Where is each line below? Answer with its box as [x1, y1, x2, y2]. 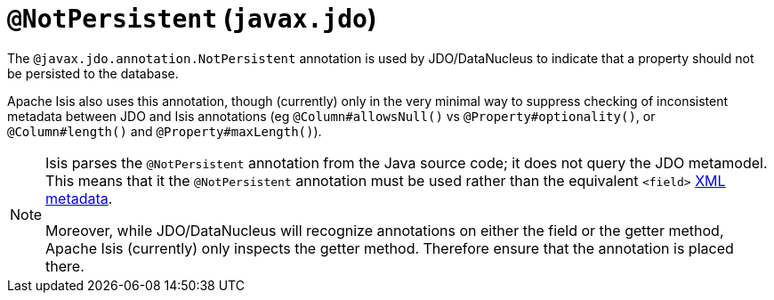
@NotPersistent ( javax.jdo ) [7, 4, 377, 34]
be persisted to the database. [7, 65, 179, 81]
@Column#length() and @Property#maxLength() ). [7, 123, 322, 139]
